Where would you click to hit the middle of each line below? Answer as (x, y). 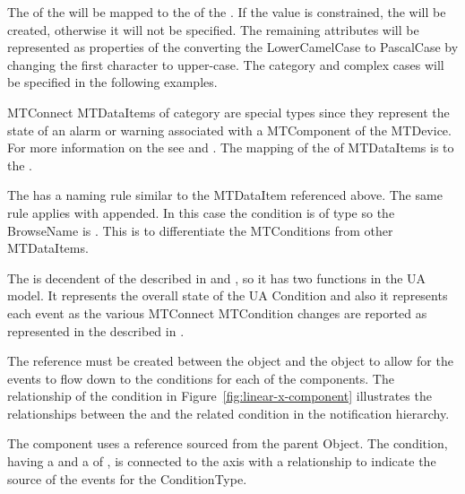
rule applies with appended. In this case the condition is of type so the (201, 212)
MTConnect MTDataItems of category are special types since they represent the (228, 112)
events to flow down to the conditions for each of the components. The (201, 378)
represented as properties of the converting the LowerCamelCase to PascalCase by (233, 47)
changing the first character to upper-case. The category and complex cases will (226, 64)
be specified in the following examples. (112, 82)
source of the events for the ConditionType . (127, 478)
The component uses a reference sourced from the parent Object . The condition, (228, 443)
